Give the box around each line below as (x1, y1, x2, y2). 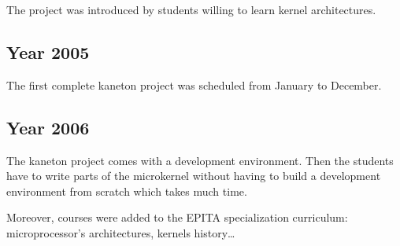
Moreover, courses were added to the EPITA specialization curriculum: (6, 209, 348, 226)
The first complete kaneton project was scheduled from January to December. (6, 76, 382, 93)
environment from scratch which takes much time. (6, 182, 247, 199)
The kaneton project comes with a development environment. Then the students (6, 152, 394, 168)
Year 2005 (6, 39, 90, 64)
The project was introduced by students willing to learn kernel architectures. (6, 2, 376, 17)
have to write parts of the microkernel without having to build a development (6, 167, 381, 184)
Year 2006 (6, 115, 90, 139)
